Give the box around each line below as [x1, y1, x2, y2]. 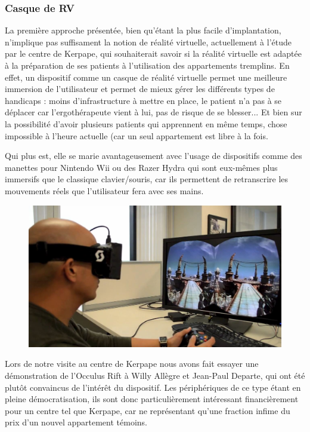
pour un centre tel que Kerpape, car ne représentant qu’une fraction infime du [5, 404, 290, 416]
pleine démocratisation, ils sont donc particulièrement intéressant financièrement [5, 393, 299, 405]
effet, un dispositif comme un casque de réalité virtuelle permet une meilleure [5, 71, 287, 83]
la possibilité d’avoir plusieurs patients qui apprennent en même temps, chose [5, 117, 287, 130]
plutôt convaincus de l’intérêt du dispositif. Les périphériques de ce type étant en [5, 381, 301, 393]
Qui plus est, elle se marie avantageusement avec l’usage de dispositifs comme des [5, 149, 302, 162]
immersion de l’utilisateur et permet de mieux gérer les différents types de [5, 82, 275, 95]
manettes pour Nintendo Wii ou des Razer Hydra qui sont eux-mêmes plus [5, 161, 278, 173]
